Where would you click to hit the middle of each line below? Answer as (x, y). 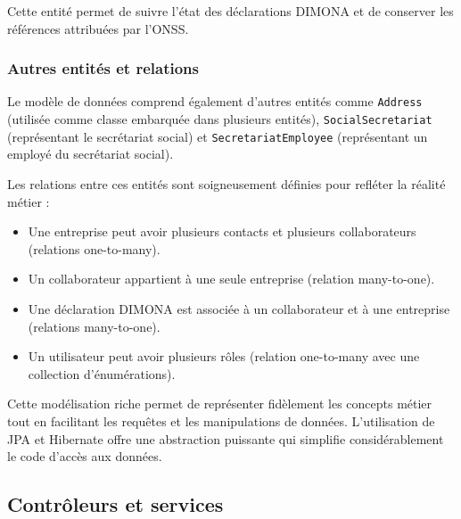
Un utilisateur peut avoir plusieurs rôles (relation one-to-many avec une (224, 356)
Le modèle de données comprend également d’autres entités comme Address (215, 101)
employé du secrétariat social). (91, 154)
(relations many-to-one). (94, 326)
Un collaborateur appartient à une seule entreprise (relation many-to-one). (231, 279)
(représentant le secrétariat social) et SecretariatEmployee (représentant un (218, 136)
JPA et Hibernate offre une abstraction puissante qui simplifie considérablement (226, 438)
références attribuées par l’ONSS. (98, 28)
